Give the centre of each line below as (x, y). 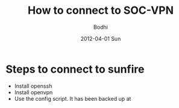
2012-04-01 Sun (101, 38)
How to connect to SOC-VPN (101, 10)
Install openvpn (33, 92)
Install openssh (33, 86)
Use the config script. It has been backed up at (73, 98)
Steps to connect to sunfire (75, 69)
